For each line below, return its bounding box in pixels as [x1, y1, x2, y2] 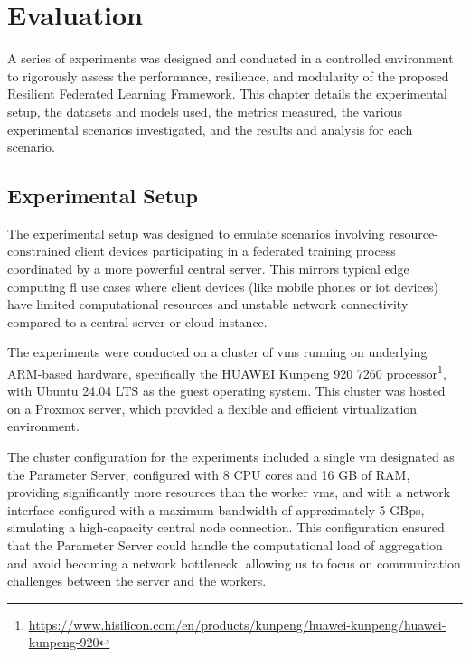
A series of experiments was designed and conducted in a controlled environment [7, 49, 454, 68]
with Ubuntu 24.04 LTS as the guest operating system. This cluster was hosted [7, 381, 446, 400]
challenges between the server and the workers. [7, 571, 267, 590]
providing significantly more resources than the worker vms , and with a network [7, 483, 451, 502]
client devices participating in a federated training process [74, 241, 396, 260]
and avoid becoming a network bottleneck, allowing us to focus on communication [7, 553, 461, 572]
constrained [7, 241, 71, 260]
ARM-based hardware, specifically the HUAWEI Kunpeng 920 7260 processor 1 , [7, 361, 446, 382]
